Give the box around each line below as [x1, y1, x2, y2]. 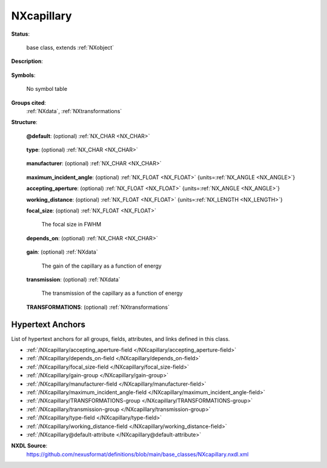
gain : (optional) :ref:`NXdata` [26, 248, 98, 255]
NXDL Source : [11, 442, 48, 449]
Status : [11, 30, 30, 38]
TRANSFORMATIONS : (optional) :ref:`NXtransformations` [26, 303, 170, 311]
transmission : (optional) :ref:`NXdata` [26, 275, 121, 283]
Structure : [11, 119, 38, 126]
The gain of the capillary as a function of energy [41, 262, 162, 269]
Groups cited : [11, 99, 47, 106]
